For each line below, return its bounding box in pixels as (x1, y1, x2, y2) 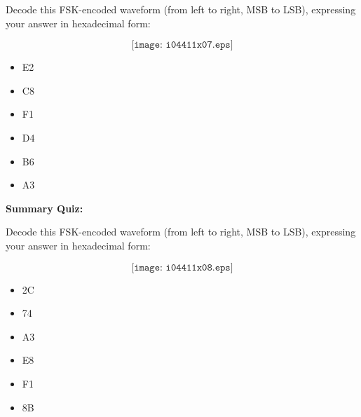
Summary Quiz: (6, 200, 83, 215)
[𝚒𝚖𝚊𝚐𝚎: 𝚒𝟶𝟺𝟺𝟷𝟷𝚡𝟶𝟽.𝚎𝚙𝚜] (131, 40, 233, 50)
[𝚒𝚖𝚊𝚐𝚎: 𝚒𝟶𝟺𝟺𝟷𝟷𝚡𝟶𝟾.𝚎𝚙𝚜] (131, 262, 233, 273)
